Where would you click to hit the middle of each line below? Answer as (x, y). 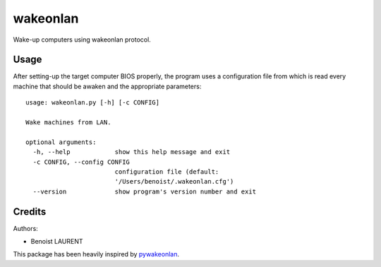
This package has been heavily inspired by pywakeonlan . (96, 254)
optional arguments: (61, 142)
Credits (30, 212)
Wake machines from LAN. (68, 123)
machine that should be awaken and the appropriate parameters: (107, 86)
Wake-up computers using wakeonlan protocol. (82, 40)
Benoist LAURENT (57, 242)
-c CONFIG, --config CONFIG (81, 162)
